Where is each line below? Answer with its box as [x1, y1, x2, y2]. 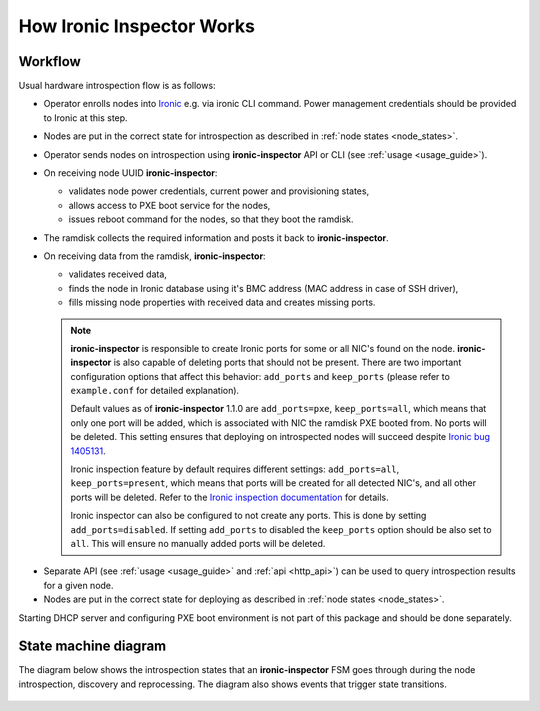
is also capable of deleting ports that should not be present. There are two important [113, 356, 462, 369]
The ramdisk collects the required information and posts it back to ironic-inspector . [43, 231, 389, 244]
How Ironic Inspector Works [18, 15, 255, 37]
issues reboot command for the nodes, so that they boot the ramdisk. [68, 213, 354, 225]
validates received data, [68, 268, 167, 280]
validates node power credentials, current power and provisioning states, [68, 185, 370, 197]
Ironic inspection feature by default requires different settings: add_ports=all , [70, 463, 400, 475]
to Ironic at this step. [43, 111, 129, 124]
